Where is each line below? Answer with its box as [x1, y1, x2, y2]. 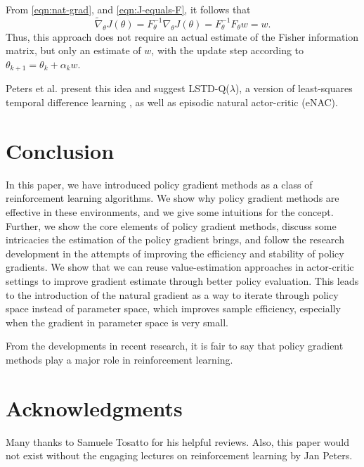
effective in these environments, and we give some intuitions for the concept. [6, 204, 334, 219]
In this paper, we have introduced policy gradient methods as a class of [6, 177, 313, 191]
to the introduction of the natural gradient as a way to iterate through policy [6, 287, 339, 302]
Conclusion [6, 136, 115, 165]
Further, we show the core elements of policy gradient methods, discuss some [6, 218, 337, 233]
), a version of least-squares [235, 81, 353, 96]
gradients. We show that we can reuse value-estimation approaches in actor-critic [6, 260, 354, 274]
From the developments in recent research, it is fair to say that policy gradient [6, 338, 344, 353]
